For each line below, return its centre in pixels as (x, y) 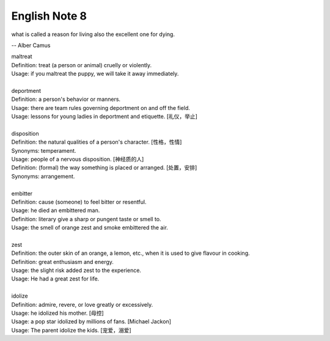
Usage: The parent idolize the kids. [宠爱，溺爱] (71, 330)
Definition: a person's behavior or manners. (66, 99)
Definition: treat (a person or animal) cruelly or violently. (82, 65)
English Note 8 (49, 16)
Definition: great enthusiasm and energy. (63, 262)
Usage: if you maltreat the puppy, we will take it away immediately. (95, 74)
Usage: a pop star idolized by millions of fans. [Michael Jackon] (91, 321)
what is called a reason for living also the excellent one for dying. (93, 34)
